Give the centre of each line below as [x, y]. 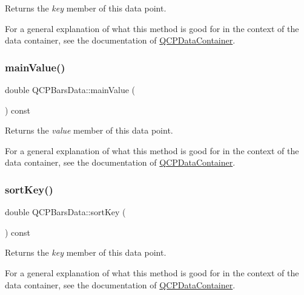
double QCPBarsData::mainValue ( [70, 89]
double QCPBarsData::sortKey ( [65, 212]
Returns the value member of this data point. [89, 130]
